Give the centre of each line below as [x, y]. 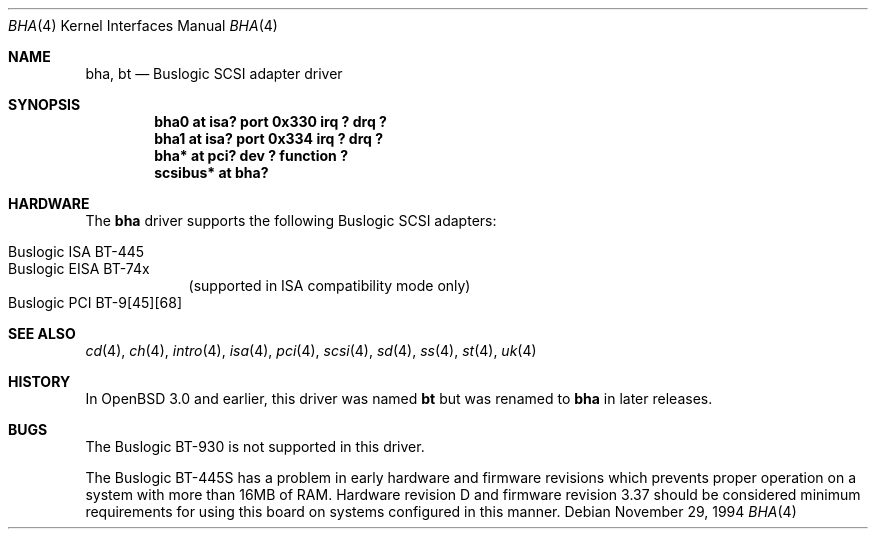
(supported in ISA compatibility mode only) [329, 285]
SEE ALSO [42, 333]
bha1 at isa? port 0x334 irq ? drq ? [268, 138]
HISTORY [39, 381]
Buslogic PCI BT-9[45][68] [95, 302]
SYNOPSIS [44, 104]
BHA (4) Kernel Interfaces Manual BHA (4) [143, 25]
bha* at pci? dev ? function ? [251, 155]
